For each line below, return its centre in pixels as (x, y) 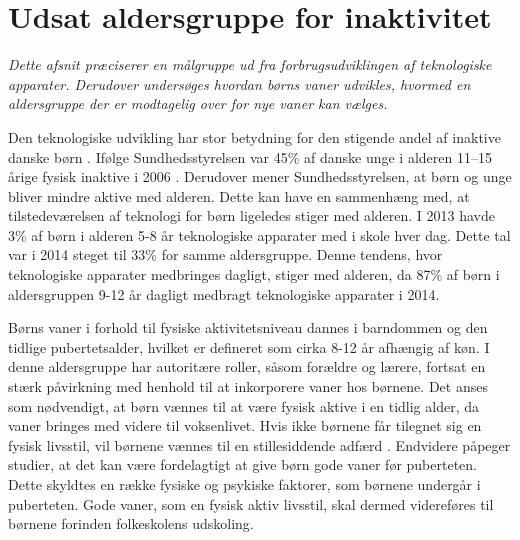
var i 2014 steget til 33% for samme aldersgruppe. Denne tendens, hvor (225, 254)
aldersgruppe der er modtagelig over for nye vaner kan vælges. (198, 103)
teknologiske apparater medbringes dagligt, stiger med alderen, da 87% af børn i (254, 274)
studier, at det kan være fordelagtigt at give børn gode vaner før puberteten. (242, 464)
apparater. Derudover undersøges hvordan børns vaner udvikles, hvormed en (239, 83)
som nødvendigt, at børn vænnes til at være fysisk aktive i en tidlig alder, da (244, 405)
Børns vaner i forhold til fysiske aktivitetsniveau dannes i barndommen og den (248, 327)
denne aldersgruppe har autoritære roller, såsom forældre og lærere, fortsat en (247, 366)
